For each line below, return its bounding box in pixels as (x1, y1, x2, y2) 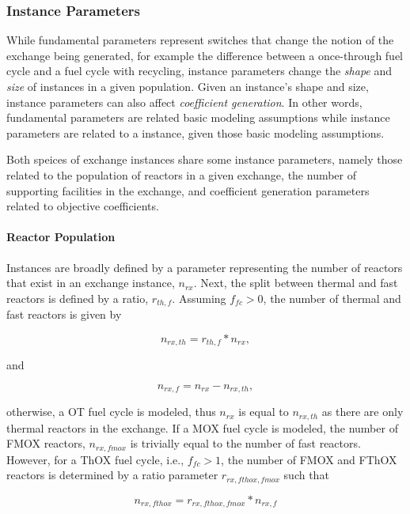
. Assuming (172, 289, 226, 306)
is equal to (238, 403, 289, 420)
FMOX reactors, (6, 435, 85, 452)
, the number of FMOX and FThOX (221, 451, 397, 467)
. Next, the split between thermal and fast (193, 274, 398, 291)
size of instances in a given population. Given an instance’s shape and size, (6, 78, 369, 94)
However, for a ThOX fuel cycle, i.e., (6, 451, 184, 467)
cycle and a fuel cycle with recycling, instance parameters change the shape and (6, 62, 392, 79)
